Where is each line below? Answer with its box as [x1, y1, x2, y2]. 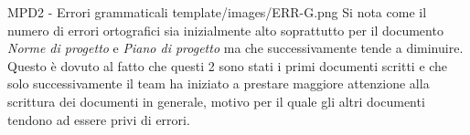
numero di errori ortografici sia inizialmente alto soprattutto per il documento [7, 20, 443, 39]
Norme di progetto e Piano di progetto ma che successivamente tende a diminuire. [7, 38, 464, 57]
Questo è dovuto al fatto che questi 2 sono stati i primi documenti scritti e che [7, 56, 448, 75]
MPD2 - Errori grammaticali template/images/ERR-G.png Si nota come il [7, 3, 427, 21]
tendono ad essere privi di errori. [7, 109, 190, 129]
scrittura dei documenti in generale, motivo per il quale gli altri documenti [7, 91, 425, 110]
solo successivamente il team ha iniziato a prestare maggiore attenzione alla [7, 74, 430, 93]
